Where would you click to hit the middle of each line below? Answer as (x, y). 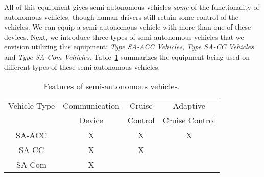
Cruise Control (189, 120)
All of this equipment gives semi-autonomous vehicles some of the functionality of (132, 7)
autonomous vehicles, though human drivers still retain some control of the (122, 17)
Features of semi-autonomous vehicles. (112, 86)
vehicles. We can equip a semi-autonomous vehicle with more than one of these (128, 27)
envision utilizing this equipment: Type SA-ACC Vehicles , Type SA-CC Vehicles (129, 47)
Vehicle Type (32, 106)
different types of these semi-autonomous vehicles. (82, 67)
